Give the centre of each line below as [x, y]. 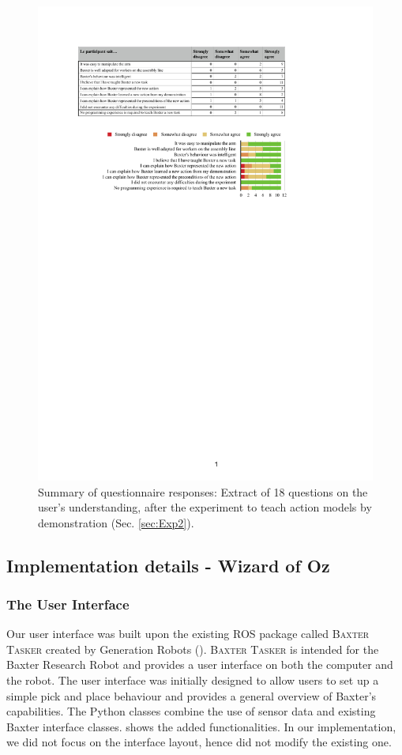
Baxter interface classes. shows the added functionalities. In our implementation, [201, 726]
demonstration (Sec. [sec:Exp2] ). [116, 522]
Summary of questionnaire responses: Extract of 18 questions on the [203, 491]
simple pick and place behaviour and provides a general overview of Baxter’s [192, 695]
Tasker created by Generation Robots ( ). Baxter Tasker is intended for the [193, 649]
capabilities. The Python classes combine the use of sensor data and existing [191, 711]
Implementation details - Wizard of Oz [168, 565]
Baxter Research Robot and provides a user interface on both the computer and [200, 664]
